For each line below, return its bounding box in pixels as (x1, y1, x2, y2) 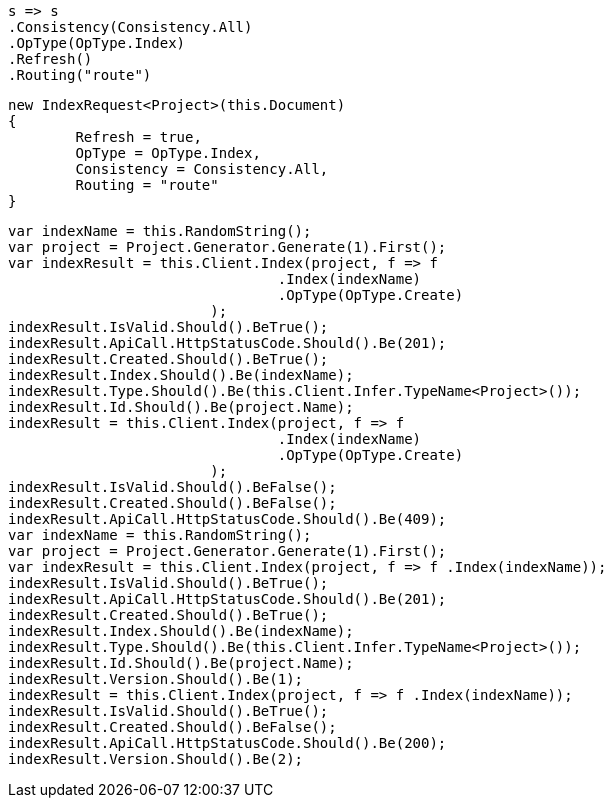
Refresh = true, (75, 129, 202, 145)
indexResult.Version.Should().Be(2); (8, 751, 304, 767)
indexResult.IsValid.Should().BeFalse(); (8, 479, 337, 495)
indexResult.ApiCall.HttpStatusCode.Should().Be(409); (8, 511, 447, 527)
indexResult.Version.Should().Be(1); (8, 671, 304, 687)
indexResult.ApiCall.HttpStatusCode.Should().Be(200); (8, 735, 447, 751)
